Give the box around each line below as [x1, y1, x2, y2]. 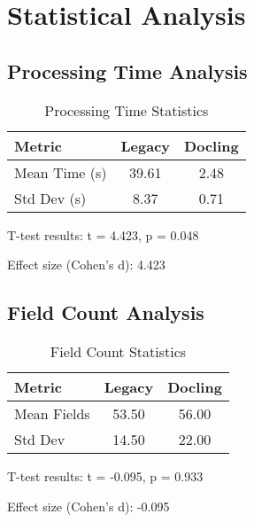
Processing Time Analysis [7, 57, 248, 84]
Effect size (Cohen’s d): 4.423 [7, 255, 165, 274]
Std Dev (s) [14, 187, 87, 208]
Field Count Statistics [50, 340, 187, 362]
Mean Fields [14, 402, 90, 424]
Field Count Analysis [7, 299, 204, 326]
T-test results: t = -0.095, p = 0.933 [7, 466, 204, 485]
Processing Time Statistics [44, 99, 209, 121]
